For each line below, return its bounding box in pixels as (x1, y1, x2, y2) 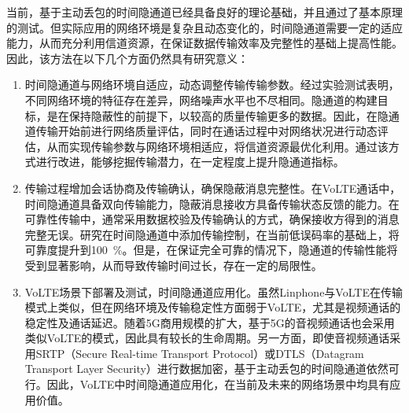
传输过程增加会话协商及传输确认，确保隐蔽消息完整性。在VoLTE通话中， (24, 179, 401, 196)
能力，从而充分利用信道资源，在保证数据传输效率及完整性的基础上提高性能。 (6, 35, 403, 51)
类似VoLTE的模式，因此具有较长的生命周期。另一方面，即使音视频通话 (24, 330, 390, 346)
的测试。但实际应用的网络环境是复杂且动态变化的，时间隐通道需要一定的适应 (6, 19, 403, 35)
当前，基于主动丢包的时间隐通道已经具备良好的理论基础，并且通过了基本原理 (6, 4, 403, 20)
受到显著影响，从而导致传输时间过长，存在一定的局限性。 (24, 256, 322, 273)
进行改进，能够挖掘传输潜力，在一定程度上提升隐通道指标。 (35, 153, 345, 170)
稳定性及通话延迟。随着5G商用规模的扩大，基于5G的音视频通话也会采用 (24, 314, 395, 330)
